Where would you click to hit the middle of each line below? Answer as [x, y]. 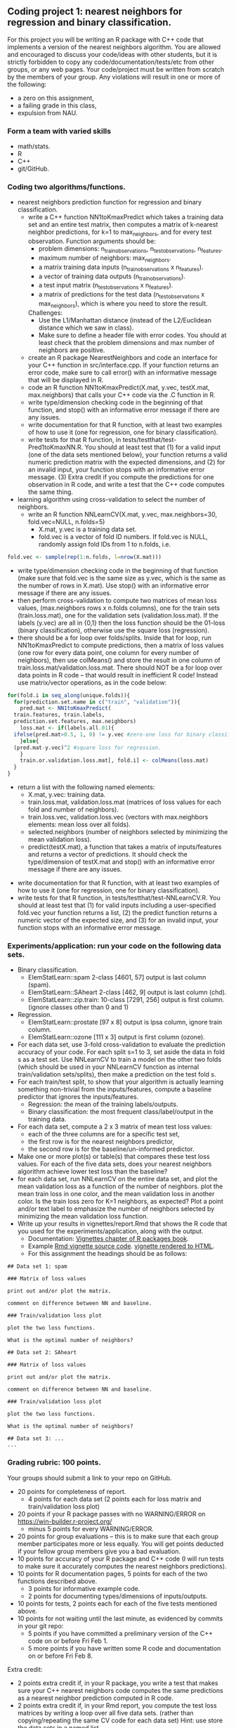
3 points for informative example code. [84, 1588]
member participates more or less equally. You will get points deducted [120, 1544]
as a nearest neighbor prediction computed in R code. [95, 1698]
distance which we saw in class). [86, 327]
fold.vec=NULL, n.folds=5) [66, 521]
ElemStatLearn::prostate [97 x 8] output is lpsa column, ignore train [125, 1022]
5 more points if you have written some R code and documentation [124, 1648]
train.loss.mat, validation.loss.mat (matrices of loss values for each [124, 802]
